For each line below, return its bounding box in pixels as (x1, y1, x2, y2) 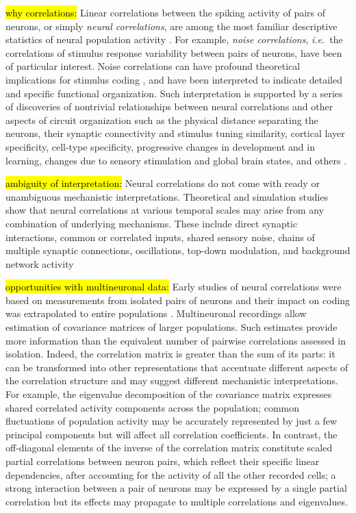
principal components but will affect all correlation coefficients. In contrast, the (5, 427, 338, 441)
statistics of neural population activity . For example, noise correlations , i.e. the (5, 32, 343, 47)
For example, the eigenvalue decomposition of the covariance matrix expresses (5, 387, 332, 401)
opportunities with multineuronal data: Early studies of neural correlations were (5, 279, 342, 294)
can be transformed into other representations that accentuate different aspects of (5, 360, 348, 374)
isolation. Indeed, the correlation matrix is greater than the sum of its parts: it (5, 347, 335, 361)
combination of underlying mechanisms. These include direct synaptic (5, 216, 298, 230)
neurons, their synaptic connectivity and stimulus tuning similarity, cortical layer (5, 126, 345, 140)
